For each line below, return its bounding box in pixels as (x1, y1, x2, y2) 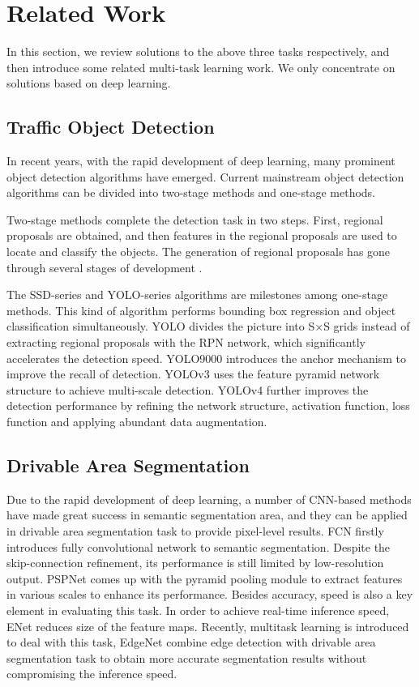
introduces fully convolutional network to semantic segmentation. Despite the (6, 538, 391, 555)
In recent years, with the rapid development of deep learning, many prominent (6, 152, 395, 169)
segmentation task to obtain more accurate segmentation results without (6, 649, 367, 666)
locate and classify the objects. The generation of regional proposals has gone (6, 243, 391, 260)
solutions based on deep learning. (6, 75, 171, 92)
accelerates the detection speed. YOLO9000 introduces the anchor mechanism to (6, 349, 406, 366)
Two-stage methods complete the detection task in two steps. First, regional (6, 211, 383, 228)
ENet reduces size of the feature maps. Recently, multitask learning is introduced (6, 617, 409, 634)
